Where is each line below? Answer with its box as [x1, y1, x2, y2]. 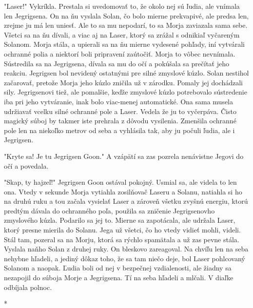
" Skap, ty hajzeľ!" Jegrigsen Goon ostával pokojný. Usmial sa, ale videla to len [4, 177, 237, 187]
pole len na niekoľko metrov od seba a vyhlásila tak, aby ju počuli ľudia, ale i [4, 125, 235, 135]
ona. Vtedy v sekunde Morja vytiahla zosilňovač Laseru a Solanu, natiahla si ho [4, 186, 242, 196]
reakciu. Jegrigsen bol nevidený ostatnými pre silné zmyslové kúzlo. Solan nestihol [4, 68, 249, 78]
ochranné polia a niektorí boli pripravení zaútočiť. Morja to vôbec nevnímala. [4, 48, 235, 58]
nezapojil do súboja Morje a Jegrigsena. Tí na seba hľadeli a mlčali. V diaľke [4, 272, 234, 283]
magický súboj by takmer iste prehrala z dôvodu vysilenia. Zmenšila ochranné [4, 115, 236, 126]
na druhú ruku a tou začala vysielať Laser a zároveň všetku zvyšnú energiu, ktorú [4, 196, 248, 206]
